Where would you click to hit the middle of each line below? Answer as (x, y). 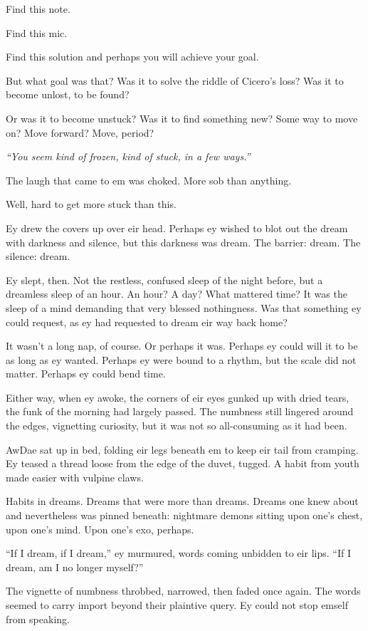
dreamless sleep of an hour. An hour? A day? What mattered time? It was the (177, 294)
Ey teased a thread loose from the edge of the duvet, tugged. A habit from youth (183, 463)
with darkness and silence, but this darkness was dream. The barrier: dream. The (183, 242)
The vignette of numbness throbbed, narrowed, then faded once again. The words (183, 591)
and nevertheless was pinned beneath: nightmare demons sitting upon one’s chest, (184, 515)
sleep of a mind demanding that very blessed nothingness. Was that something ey (184, 307)
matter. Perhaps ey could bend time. (86, 374)
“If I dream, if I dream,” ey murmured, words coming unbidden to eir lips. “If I (178, 553)
